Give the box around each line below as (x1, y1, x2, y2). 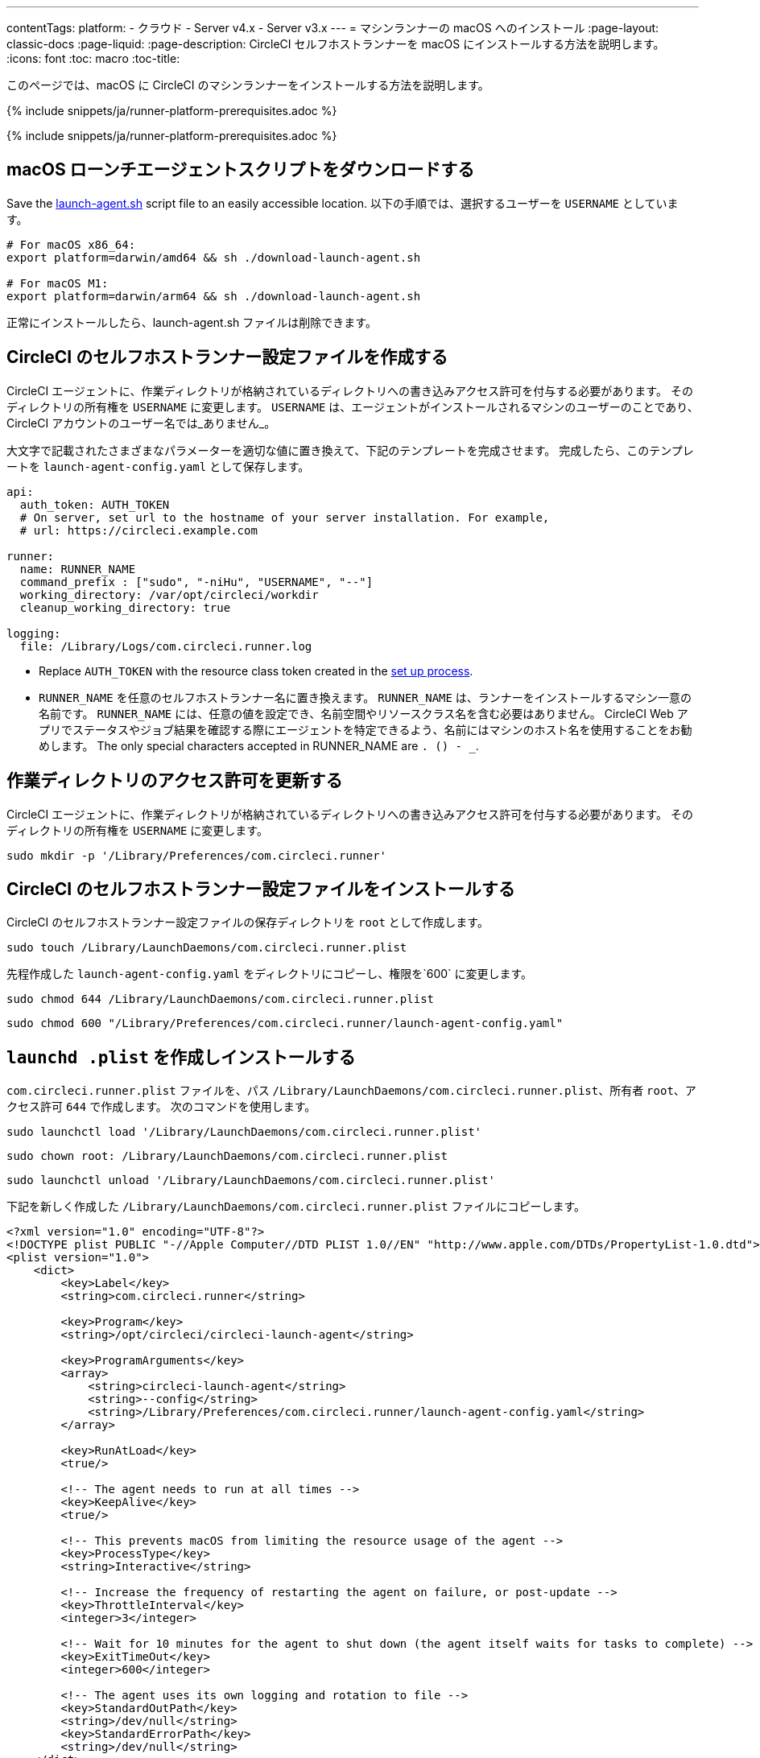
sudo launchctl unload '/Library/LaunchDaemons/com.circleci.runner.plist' (6, 1174, 495, 1187)
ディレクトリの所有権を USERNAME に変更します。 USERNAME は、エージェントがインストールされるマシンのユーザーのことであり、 (6, 399, 699, 414)
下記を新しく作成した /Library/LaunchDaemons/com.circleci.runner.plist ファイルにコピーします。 (6, 1199, 586, 1214)
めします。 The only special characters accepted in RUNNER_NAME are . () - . (39, 738, 479, 753)
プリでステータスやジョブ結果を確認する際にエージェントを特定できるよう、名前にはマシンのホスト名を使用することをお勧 (39, 722, 692, 737)
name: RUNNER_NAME (19, 562, 136, 576)
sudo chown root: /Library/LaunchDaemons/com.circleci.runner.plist (6, 1149, 448, 1163)
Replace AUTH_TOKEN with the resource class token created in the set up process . (39, 663, 473, 678)
